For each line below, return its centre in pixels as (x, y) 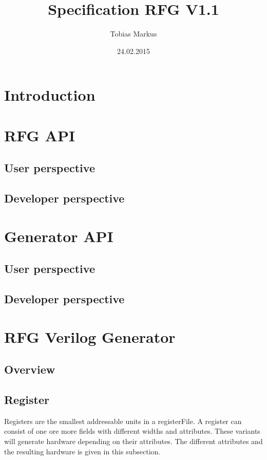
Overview (30, 369)
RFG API (40, 135)
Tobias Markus (133, 34)
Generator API (59, 236)
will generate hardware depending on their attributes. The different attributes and (133, 441)
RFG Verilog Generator (90, 336)
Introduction (50, 95)
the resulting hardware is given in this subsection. (82, 451)
